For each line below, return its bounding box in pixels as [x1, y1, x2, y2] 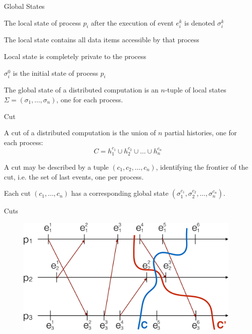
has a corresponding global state [71, 188, 169, 198]
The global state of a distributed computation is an [4, 85, 159, 95]
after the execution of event [91, 17, 174, 28]
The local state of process [4, 17, 81, 28]
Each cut [4, 188, 31, 198]
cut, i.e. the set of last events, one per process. [4, 171, 144, 182]
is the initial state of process [13, 67, 98, 78]
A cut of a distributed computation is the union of [4, 127, 156, 138]
